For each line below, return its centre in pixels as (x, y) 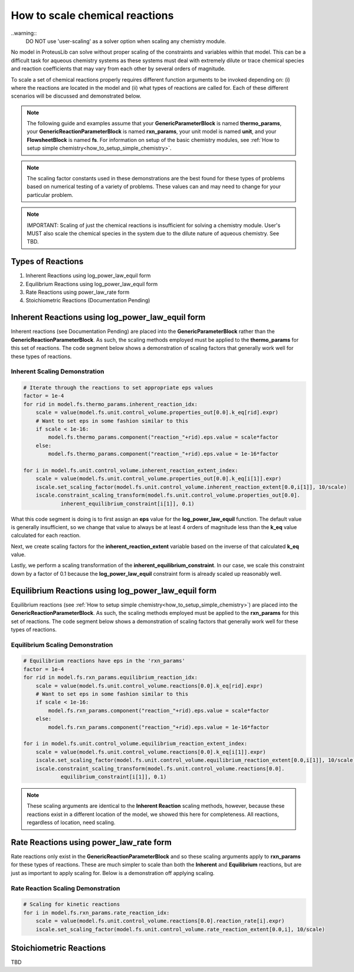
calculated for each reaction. (46, 536)
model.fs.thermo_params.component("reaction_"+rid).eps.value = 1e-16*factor (163, 454)
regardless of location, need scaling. (71, 822)
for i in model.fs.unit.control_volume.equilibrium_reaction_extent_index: (135, 744)
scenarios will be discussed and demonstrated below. (76, 96)
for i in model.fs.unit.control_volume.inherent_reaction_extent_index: (131, 470)
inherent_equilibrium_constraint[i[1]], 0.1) (127, 503)
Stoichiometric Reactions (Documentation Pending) (88, 300)
